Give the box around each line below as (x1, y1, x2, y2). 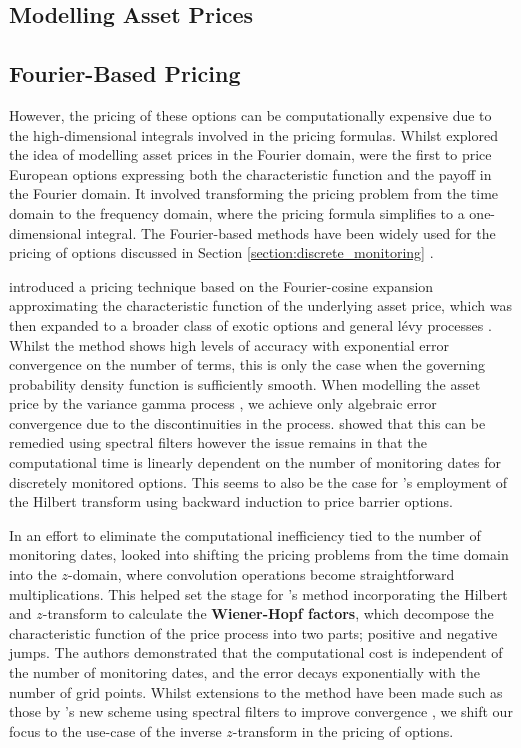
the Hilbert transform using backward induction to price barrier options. (9, 491, 453, 512)
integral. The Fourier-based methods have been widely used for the (86, 222, 496, 243)
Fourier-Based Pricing (9, 58, 241, 89)
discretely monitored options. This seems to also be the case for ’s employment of (9, 471, 508, 492)
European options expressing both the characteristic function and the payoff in (9, 163, 492, 184)
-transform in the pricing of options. (232, 720, 454, 741)
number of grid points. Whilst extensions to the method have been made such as (9, 681, 503, 702)
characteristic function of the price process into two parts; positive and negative (9, 622, 498, 643)
